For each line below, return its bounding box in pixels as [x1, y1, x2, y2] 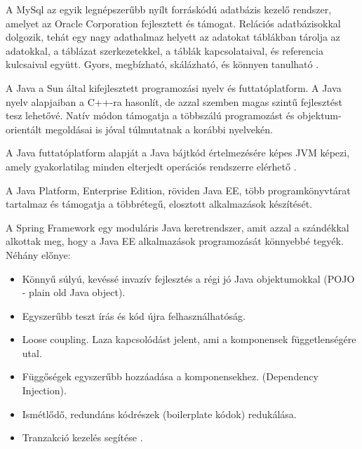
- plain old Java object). [22, 285, 126, 300]
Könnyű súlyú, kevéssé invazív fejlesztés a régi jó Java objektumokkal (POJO [22, 271, 355, 286]
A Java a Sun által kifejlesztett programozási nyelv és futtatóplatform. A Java [6, 80, 342, 95]
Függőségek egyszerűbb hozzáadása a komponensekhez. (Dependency [22, 369, 319, 384]
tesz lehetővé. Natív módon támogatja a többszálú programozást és [6, 108, 295, 123]
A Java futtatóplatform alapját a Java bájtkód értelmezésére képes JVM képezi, [6, 145, 350, 160]
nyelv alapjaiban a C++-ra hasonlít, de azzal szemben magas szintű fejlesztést [6, 94, 342, 109]
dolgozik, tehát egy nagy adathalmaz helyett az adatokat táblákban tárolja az [6, 29, 340, 44]
